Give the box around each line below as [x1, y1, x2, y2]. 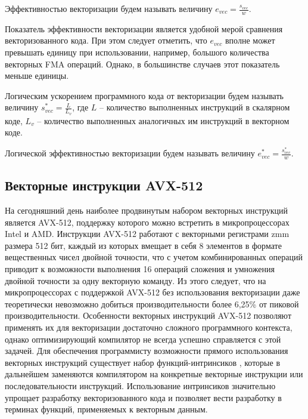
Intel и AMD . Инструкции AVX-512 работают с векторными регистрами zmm [5, 227, 290, 240]
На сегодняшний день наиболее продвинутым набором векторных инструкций [5, 204, 288, 217]
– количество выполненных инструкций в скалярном [99, 101, 290, 113]
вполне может [225, 34, 275, 47]
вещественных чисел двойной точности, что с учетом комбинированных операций [5, 251, 303, 263]
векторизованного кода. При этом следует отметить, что [5, 34, 207, 47]
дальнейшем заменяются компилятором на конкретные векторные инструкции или [5, 368, 303, 380]
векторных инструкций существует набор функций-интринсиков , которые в [5, 356, 281, 368]
